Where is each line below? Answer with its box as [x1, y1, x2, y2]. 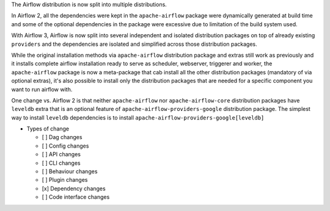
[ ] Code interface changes [42, 193, 110, 201]
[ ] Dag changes [42, 134, 82, 141]
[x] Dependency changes [42, 185, 106, 192]
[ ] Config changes [42, 142, 89, 149]
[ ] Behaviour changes [42, 168, 98, 175]
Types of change [26, 125, 70, 132]
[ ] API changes [42, 151, 81, 158]
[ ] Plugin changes [42, 176, 88, 184]
